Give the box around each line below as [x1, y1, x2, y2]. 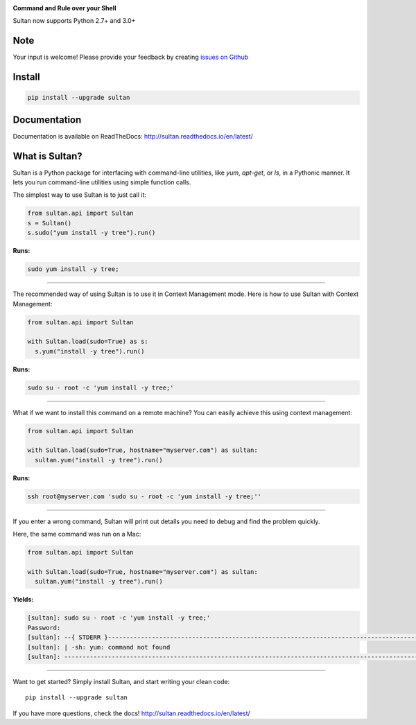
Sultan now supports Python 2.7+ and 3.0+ [12, 17, 136, 25]
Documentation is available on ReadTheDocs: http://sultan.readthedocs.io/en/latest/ [12, 132, 253, 140]
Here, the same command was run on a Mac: [12, 530, 141, 539]
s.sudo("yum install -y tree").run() [27, 229, 156, 237]
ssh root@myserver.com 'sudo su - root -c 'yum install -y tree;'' [27, 492, 262, 500]
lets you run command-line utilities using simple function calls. [12, 178, 191, 186]
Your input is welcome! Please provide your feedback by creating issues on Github [12, 53, 249, 62]
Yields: [12, 595, 34, 604]
